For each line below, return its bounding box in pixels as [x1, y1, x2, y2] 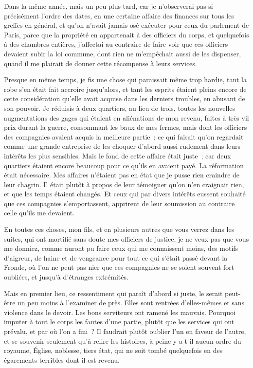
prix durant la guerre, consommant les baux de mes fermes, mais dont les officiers [4, 122, 247, 132]
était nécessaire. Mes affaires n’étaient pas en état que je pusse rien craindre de [4, 170, 240, 180]
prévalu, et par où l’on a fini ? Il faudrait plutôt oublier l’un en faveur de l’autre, [4, 326, 246, 336]
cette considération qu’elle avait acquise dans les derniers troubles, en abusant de [4, 93, 245, 104]
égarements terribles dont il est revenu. [4, 354, 120, 365]
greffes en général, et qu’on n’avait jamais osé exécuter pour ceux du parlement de [4, 20, 249, 30]
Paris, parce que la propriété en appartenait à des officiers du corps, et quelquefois [4, 29, 249, 39]
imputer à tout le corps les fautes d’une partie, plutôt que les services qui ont [4, 316, 235, 327]
